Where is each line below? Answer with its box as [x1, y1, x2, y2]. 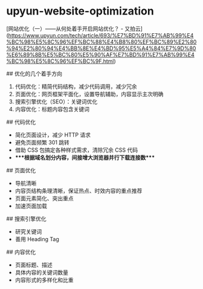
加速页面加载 [14, 202, 47, 209]
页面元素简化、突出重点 [14, 195, 74, 202]
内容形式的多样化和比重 [14, 276, 74, 284]
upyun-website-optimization [6, 4, 154, 18]
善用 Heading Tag [14, 235, 59, 242]
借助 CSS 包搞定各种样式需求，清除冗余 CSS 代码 [14, 146, 138, 154]
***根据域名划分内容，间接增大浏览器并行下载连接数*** [14, 154, 155, 161]
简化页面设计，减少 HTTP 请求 [14, 131, 91, 138]
